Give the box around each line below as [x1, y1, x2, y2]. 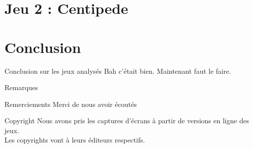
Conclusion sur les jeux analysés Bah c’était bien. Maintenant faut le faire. [4, 65, 231, 76]
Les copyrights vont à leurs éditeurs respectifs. [4, 135, 145, 145]
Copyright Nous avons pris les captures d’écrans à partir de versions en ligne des [4, 115, 249, 126]
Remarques [4, 82, 38, 93]
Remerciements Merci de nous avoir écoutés [4, 99, 137, 109]
